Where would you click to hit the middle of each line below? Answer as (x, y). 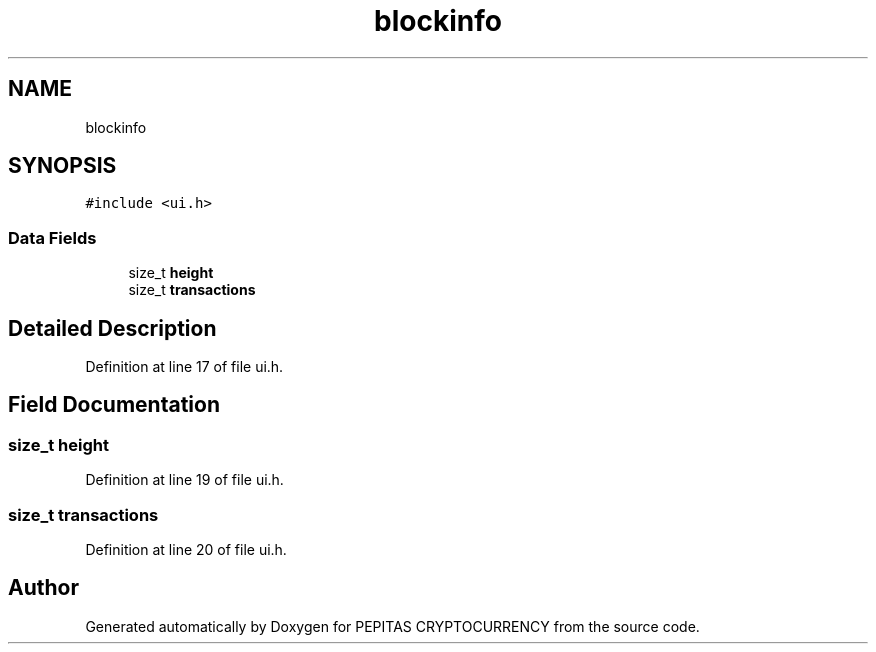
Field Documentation (114, 405)
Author (43, 588)
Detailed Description (112, 328)
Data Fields (52, 237)
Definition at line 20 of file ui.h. (186, 549)
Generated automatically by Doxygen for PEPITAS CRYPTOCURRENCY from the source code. (392, 626)
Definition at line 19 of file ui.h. (184, 480)
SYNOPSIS (62, 166)
